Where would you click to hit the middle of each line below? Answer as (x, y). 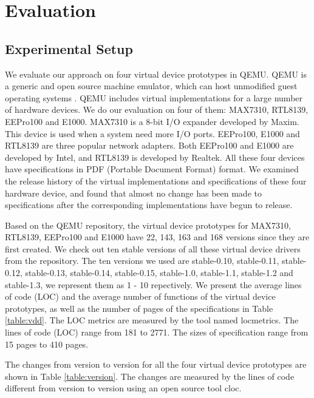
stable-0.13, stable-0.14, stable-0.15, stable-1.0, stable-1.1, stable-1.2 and (159, 273)
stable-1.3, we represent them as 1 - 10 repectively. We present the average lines (153, 284)
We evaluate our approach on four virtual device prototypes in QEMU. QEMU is (156, 74)
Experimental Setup (69, 48)
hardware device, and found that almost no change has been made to (133, 193)
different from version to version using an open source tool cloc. (123, 388)
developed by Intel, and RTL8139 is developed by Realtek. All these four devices (155, 157)
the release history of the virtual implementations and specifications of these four (156, 180)
